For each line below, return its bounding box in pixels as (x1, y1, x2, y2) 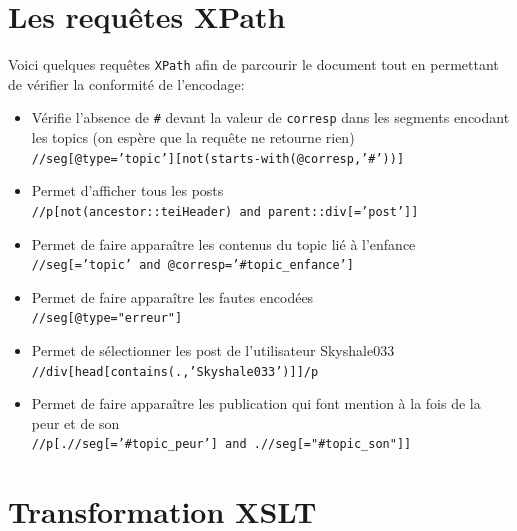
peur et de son (31, 412, 120, 433)
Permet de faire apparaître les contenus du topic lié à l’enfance (31, 233, 416, 254)
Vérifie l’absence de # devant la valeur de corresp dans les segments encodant (31, 107, 510, 128)
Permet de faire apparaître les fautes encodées (31, 286, 314, 307)
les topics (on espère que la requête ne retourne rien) (31, 127, 355, 148)
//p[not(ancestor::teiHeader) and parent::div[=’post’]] (31, 204, 419, 219)
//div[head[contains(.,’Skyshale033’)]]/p (31, 364, 319, 379)
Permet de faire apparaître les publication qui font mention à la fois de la (31, 393, 481, 414)
